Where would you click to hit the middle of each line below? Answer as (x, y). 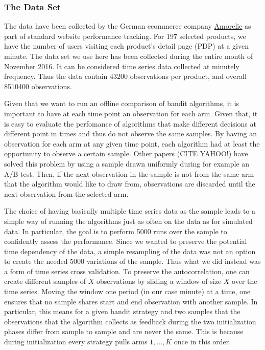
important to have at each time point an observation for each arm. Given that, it (131, 113)
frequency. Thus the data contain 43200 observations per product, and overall (125, 76)
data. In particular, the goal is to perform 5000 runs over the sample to (116, 231)
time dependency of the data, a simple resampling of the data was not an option (130, 251)
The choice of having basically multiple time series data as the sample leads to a (130, 211)
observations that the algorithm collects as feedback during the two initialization (130, 321)
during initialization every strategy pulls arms (76, 342)
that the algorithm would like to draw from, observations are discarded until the (130, 184)
